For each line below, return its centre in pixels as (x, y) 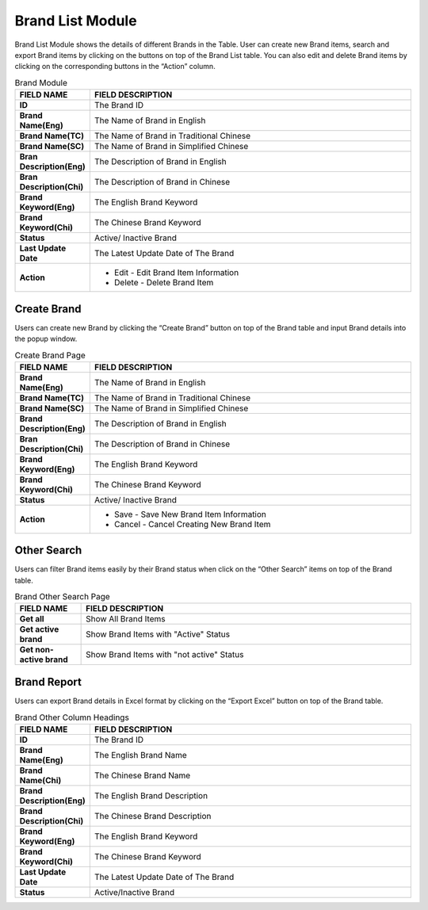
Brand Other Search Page (62, 597)
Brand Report (48, 682)
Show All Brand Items (126, 619)
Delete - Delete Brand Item (164, 283)
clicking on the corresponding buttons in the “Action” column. (115, 67)
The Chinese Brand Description (153, 816)
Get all (32, 619)
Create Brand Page (50, 355)
